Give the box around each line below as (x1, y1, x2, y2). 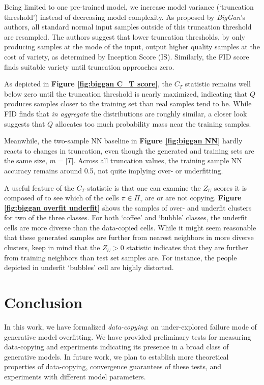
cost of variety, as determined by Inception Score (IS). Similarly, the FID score (4, 51, 249, 62)
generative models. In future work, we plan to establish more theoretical (4, 351, 229, 362)
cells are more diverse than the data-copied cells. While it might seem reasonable (4, 222, 256, 232)
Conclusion (4, 292, 83, 313)
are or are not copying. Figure (144, 192, 242, 203)
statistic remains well (185, 78, 251, 89)
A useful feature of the (4, 182, 74, 193)
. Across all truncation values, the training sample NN (73, 155, 242, 166)
